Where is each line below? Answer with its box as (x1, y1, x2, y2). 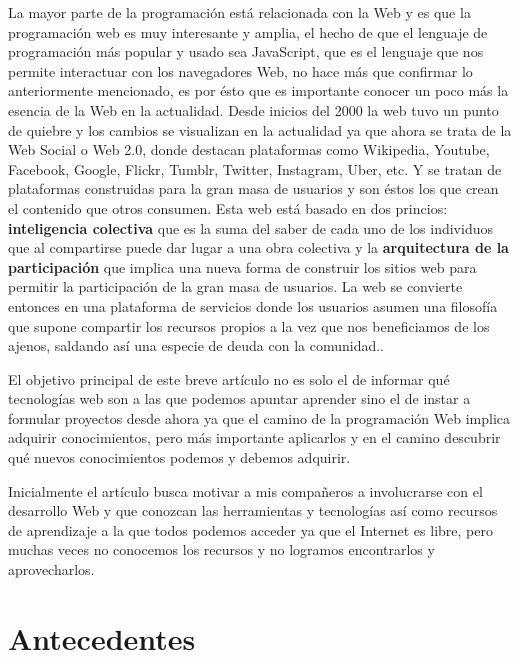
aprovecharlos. (8, 559, 95, 580)
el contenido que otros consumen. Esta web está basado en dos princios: (8, 197, 448, 218)
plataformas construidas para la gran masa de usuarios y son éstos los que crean (8, 178, 499, 199)
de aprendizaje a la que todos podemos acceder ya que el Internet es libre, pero (8, 519, 493, 540)
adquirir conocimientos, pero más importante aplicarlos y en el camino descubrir (8, 427, 501, 448)
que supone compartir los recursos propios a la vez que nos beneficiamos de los (8, 315, 490, 336)
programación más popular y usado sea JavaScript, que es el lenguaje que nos (8, 41, 484, 62)
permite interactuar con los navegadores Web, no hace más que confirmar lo (8, 60, 473, 81)
